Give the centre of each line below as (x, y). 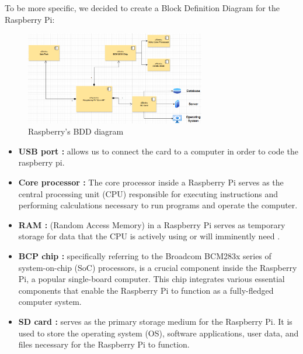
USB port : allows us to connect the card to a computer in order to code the (158, 151)
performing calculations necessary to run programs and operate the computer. (158, 205)
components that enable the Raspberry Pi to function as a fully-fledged (146, 290)
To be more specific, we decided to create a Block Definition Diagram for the (142, 8)
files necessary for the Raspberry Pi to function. (104, 344)
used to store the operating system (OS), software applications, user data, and (159, 333)
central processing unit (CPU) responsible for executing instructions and (148, 193)
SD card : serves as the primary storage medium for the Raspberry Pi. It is (155, 322)
